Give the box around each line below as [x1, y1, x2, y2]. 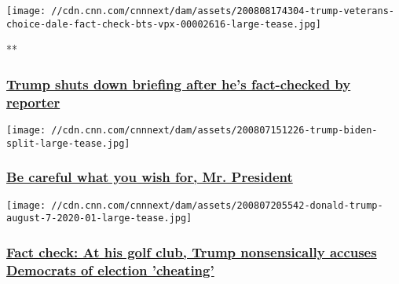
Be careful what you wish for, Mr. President [6, 167, 293, 187]
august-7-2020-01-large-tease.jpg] [6, 213, 192, 224]
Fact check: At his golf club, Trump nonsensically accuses [6, 242, 377, 261]
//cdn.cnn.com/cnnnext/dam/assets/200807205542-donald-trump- [51, 199, 383, 211]
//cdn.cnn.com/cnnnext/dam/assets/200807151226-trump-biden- [51, 125, 378, 137]
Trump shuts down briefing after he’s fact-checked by [6, 74, 351, 93]
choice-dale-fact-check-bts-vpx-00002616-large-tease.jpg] [6, 18, 321, 30]
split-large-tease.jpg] [6, 137, 130, 149]
